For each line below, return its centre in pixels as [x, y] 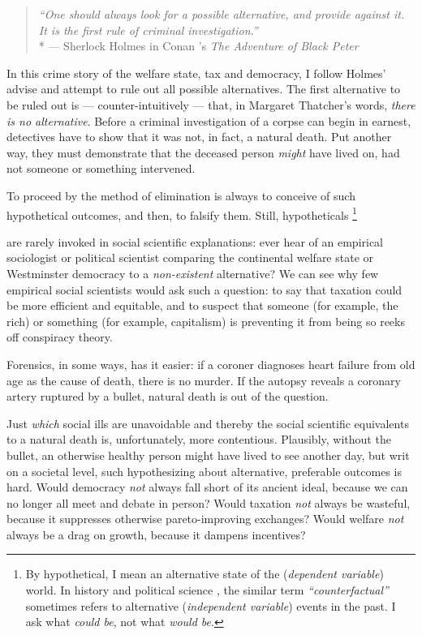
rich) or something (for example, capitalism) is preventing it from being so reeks [206, 321]
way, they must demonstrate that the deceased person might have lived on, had [203, 152]
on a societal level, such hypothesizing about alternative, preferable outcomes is [204, 471]
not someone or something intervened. [101, 168]
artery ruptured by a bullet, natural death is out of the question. [168, 396]
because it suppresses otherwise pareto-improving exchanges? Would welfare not [205, 519]
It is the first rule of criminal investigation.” [148, 30]
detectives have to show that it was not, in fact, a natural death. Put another [199, 137]
